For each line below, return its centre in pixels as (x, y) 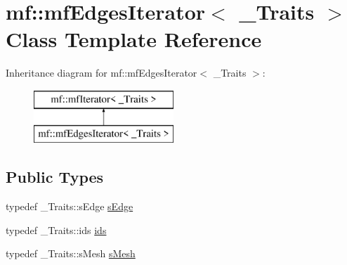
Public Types (55, 177)
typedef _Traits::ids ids (56, 230)
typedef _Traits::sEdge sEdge (70, 206)
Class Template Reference (134, 39)
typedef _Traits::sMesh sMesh (71, 253)
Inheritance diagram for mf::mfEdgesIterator (102, 73)
